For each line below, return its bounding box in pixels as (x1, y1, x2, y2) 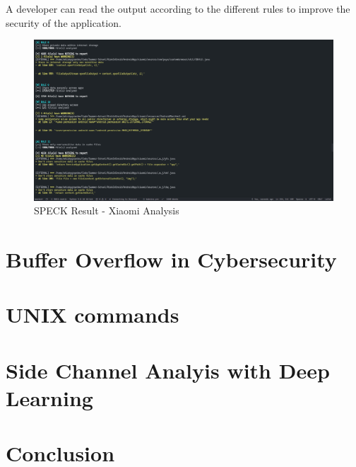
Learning (6, 383, 93, 412)
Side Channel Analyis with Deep (6, 355, 330, 384)
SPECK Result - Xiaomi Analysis (34, 203, 179, 218)
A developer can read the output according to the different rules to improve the (6, 1, 350, 16)
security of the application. (6, 15, 121, 30)
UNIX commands (6, 300, 179, 329)
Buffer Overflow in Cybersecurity (6, 244, 337, 273)
